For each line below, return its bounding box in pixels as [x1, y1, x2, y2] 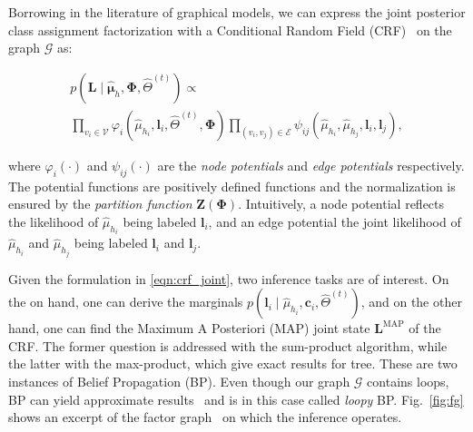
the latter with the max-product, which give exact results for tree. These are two [8, 354, 458, 373]
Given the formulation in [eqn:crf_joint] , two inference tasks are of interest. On [8, 269, 449, 288]
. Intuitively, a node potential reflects [238, 194, 445, 213]
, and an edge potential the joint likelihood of [208, 211, 461, 231]
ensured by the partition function [8, 194, 192, 213]
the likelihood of [8, 211, 99, 231]
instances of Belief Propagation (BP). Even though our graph [8, 372, 350, 391]
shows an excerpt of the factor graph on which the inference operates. [8, 407, 402, 427]
